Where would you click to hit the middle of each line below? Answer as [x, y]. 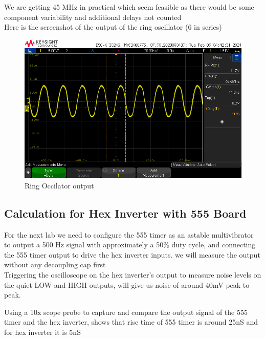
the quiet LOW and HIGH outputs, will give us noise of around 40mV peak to [127, 284]
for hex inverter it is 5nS [42, 332]
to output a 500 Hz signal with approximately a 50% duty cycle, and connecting [130, 245]
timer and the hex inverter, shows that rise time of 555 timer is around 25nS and [131, 322]
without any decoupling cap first [55, 264]
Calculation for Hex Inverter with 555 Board [125, 213]
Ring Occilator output [59, 185]
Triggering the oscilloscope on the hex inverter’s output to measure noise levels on [133, 274]
